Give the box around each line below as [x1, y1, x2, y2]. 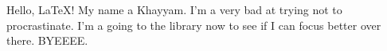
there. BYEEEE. [6, 32, 88, 49]
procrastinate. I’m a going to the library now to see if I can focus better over [6, 16, 381, 33]
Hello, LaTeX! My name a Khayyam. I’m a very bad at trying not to [6, 2, 342, 17]
